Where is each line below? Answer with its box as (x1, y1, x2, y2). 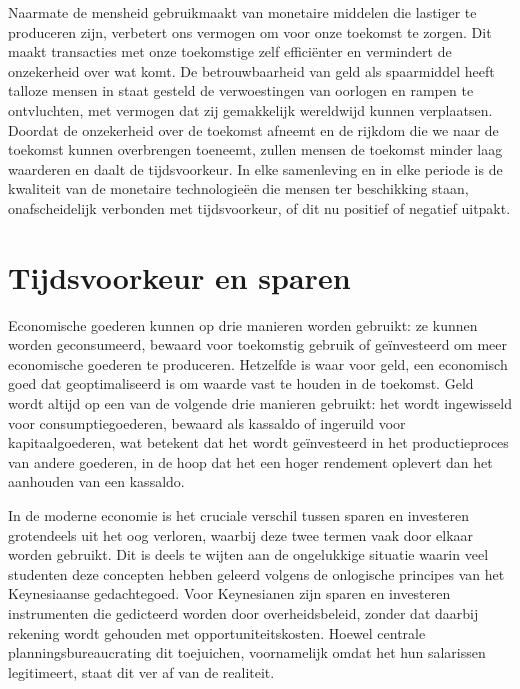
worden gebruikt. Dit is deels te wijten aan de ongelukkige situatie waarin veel (8, 544, 489, 565)
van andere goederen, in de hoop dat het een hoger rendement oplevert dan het (8, 451, 493, 472)
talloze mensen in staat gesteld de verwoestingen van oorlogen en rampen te (8, 80, 474, 101)
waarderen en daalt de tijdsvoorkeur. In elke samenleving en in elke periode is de (8, 158, 503, 179)
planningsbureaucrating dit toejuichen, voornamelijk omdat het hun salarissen (8, 642, 486, 663)
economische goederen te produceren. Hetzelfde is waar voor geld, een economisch (8, 353, 508, 374)
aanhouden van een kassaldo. (8, 471, 185, 492)
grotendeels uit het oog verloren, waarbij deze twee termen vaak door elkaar (8, 524, 474, 545)
